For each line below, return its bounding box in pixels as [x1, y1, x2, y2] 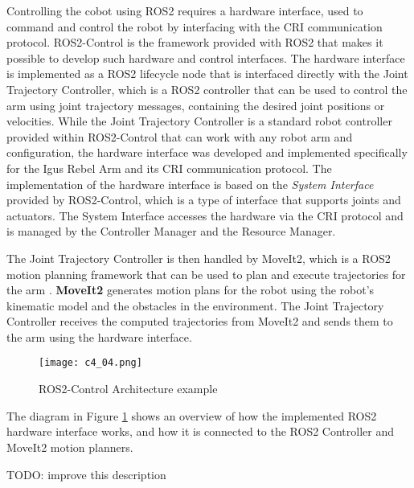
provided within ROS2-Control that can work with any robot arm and [6, 128, 353, 145]
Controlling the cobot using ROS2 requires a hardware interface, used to [6, 2, 363, 18]
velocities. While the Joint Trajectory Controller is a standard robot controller [6, 113, 392, 129]
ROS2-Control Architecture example [39, 380, 218, 397]
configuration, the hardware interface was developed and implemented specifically [6, 144, 408, 161]
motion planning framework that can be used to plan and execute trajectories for [6, 265, 406, 282]
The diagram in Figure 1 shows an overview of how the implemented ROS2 [6, 407, 377, 424]
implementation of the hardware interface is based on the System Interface [6, 175, 374, 192]
